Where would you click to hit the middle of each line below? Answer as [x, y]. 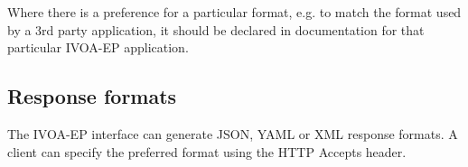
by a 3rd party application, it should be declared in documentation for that [216, 29]
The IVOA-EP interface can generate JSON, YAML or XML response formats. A [233, 133]
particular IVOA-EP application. [98, 47]
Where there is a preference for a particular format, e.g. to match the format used [234, 12]
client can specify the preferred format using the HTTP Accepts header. [207, 151]
